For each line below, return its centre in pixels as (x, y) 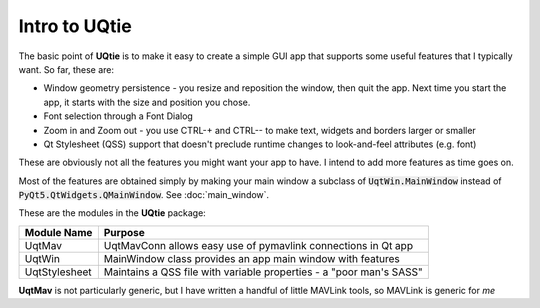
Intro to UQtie (75, 26)
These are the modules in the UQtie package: (112, 213)
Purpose (124, 232)
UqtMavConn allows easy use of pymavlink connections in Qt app (258, 245)
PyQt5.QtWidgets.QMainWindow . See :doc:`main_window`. (144, 195)
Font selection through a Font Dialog (118, 116)
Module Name (58, 232)
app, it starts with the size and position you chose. (147, 102)
